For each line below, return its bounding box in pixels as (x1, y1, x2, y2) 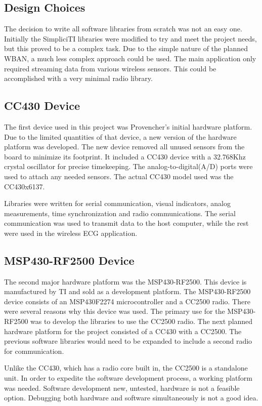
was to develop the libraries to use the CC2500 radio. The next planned (30, 316, 253, 327)
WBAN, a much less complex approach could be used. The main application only (4, 53, 256, 63)
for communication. (4, 345, 64, 356)
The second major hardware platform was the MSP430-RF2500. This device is (4, 276, 247, 287)
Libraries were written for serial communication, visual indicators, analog (4, 198, 231, 209)
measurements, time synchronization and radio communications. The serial (4, 208, 236, 218)
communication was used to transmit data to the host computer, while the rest (4, 218, 249, 228)
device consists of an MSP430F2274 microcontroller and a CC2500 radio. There (4, 296, 250, 306)
